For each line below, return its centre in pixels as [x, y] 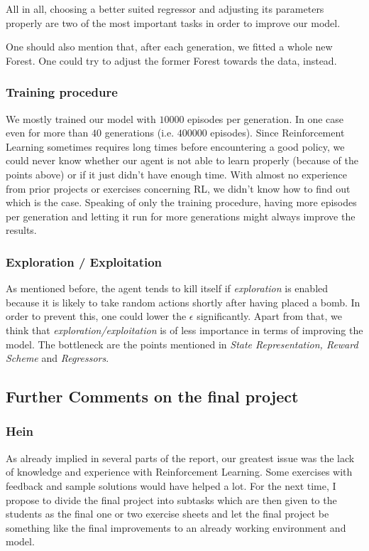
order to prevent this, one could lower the [96, 316]
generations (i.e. [139, 133]
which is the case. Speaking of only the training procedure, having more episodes [181, 202]
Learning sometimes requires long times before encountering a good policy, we [175, 146]
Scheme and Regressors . [57, 358]
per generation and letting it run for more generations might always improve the [181, 216]
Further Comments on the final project [152, 396]
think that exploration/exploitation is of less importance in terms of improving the [184, 330]
